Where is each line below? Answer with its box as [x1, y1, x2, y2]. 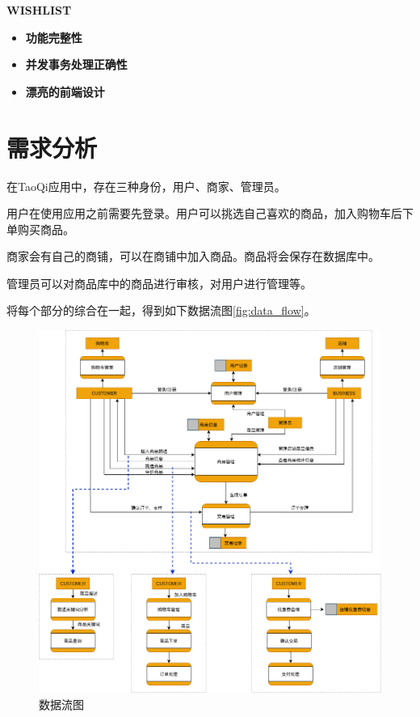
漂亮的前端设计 [25, 83, 105, 100]
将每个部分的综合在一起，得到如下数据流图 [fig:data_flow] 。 [6, 302, 316, 319]
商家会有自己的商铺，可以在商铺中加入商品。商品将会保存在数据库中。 [6, 248, 380, 265]
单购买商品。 [6, 220, 74, 237]
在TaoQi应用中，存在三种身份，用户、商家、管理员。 [6, 177, 286, 194]
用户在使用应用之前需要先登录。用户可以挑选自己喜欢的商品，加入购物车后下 [6, 205, 414, 222]
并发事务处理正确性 [25, 56, 128, 73]
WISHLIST [6, 2, 72, 18]
